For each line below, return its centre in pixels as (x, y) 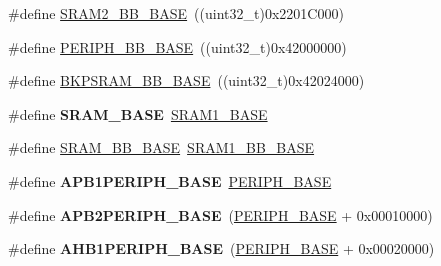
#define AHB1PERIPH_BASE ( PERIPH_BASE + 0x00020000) (221, 248)
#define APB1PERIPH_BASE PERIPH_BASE (170, 180)
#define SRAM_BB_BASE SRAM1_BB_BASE (161, 147)
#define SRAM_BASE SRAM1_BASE (138, 113)
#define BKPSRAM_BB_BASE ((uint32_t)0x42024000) (186, 80)
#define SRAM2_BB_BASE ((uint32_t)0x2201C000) (176, 13)
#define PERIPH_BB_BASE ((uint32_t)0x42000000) (177, 46)
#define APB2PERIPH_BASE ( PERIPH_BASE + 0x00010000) (220, 214)
